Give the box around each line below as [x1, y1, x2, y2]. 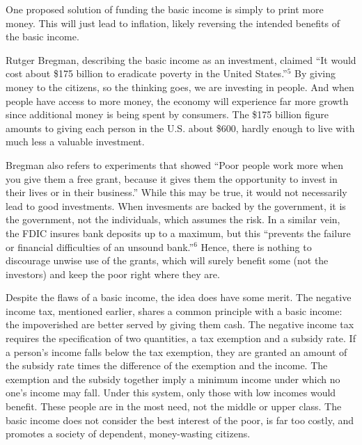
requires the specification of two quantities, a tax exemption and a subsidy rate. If [6, 331, 356, 346]
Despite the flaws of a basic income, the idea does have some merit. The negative [6, 290, 352, 305]
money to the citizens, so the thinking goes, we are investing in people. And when [6, 79, 354, 94]
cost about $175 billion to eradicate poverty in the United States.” [6, 66, 288, 81]
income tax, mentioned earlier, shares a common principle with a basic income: [6, 303, 343, 318]
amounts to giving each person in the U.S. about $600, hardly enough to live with [6, 120, 355, 135]
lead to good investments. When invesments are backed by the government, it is [6, 198, 346, 213]
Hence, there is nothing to [200, 239, 312, 254]
